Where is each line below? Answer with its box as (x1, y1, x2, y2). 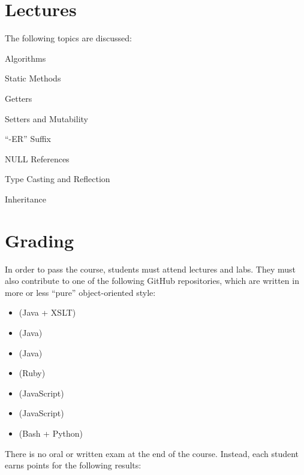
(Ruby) (19, 367, 46, 379)
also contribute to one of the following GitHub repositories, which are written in (5, 274, 299, 287)
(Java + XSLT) (19, 306, 76, 319)
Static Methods (5, 72, 61, 84)
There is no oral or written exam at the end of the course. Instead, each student (5, 447, 299, 459)
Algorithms (5, 52, 46, 64)
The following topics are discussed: (5, 32, 132, 44)
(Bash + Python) (19, 426, 83, 439)
